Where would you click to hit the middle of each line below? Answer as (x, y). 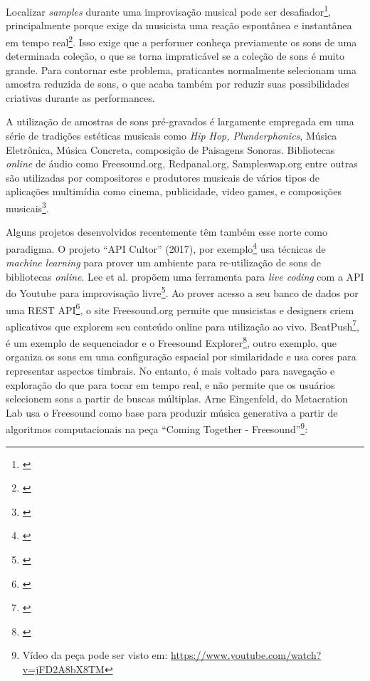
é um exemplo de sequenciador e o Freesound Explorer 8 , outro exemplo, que (171, 342)
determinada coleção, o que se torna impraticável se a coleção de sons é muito (175, 56)
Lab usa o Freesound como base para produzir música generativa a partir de (172, 412)
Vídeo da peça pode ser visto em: (95, 655)
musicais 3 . (27, 207)
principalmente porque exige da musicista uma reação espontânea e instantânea (179, 25)
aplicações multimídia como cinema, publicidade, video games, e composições (174, 191)
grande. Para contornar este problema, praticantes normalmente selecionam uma (181, 69)
